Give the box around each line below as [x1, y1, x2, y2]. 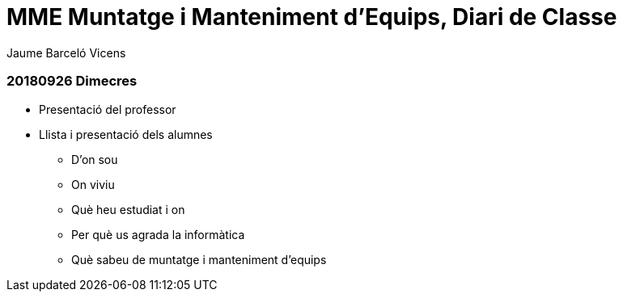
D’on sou [71, 152, 118, 166]
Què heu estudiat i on [71, 202, 185, 216]
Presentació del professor [39, 102, 176, 116]
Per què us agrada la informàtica [71, 227, 245, 241]
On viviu [71, 177, 115, 191]
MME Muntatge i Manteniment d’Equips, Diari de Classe [6, 3, 617, 31]
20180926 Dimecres [6, 73, 138, 90]
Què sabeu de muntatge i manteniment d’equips [71, 252, 327, 267]
